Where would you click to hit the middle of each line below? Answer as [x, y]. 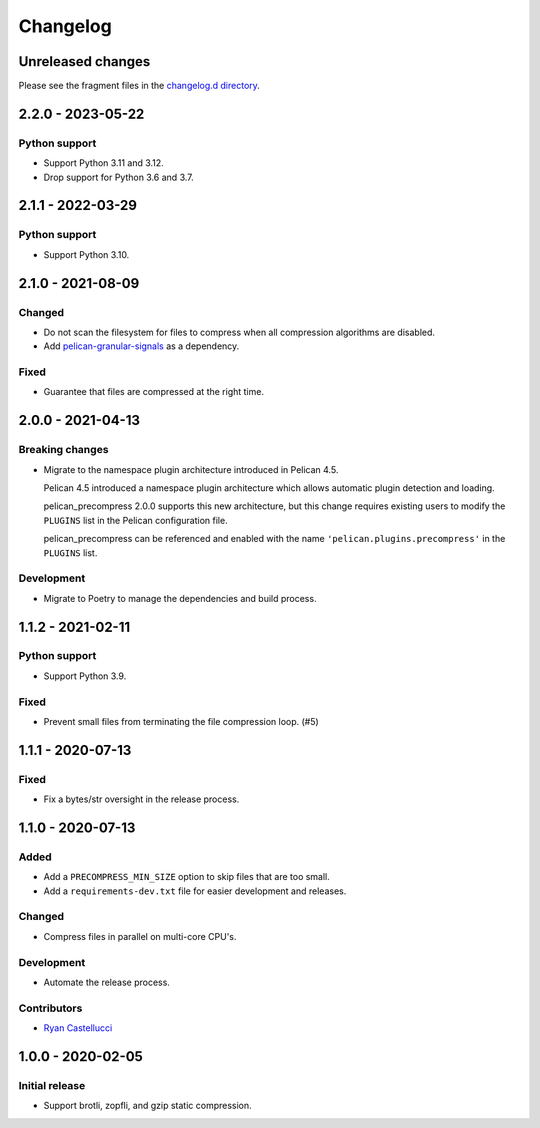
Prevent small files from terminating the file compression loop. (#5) [181, 721]
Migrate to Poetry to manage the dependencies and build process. [180, 598]
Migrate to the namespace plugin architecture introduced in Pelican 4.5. [191, 469]
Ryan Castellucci [78, 1028]
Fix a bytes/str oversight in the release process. [141, 799]
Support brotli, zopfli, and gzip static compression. [147, 1106]
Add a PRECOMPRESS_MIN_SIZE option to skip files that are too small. [186, 877]
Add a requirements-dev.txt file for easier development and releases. [195, 891]
